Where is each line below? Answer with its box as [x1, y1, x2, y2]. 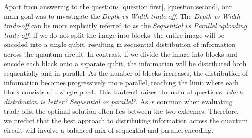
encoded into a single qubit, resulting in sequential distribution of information [4, 39, 235, 49]
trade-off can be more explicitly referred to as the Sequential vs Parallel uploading [4, 20, 247, 31]
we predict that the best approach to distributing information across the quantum [4, 115, 248, 125]
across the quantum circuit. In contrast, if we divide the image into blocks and [4, 48, 237, 59]
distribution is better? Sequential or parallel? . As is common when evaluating [4, 96, 233, 106]
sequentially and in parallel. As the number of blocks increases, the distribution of [4, 68, 248, 78]
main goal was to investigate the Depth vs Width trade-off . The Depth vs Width [4, 11, 240, 21]
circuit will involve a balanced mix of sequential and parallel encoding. [4, 124, 214, 135]
